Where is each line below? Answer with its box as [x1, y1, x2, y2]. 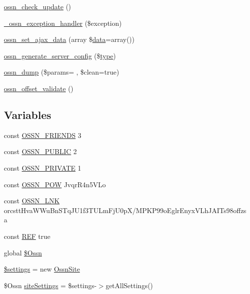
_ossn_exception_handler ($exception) [4, 18, 122, 28]
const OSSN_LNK [4, 196, 60, 206]
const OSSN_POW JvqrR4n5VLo [4, 179, 106, 189]
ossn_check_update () [4, 1, 71, 11]
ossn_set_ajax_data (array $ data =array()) [4, 34, 135, 44]
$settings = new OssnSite [4, 264, 80, 274]
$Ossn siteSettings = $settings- [4, 280, 97, 290]
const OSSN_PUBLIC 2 [4, 146, 77, 157]
